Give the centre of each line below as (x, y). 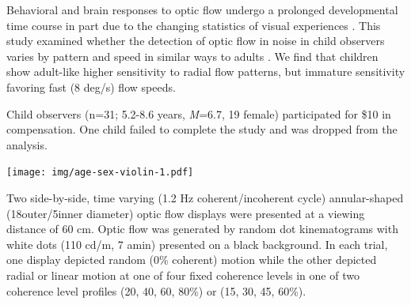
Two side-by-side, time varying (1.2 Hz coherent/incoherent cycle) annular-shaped (205, 198)
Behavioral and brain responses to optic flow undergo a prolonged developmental (202, 9)
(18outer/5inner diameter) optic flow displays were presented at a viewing (186, 213)
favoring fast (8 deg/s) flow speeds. (91, 87)
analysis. (27, 144)
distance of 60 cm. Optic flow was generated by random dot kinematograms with (202, 229)
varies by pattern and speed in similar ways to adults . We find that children (192, 56)
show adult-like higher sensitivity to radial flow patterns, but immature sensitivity (206, 72)
